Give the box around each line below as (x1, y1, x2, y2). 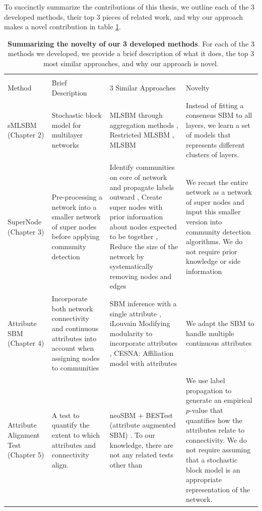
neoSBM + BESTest (109, 409, 173, 420)
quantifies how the (186, 414, 242, 425)
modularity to (109, 328, 153, 338)
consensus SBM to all (186, 110, 252, 120)
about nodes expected (109, 221, 177, 231)
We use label (186, 375, 225, 386)
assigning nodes (51, 352, 100, 363)
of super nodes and (186, 196, 244, 207)
